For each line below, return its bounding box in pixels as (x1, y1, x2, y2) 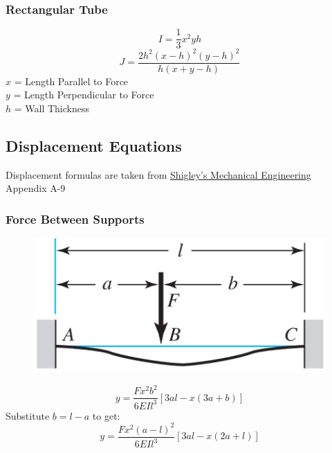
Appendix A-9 (6, 181, 66, 195)
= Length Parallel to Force (14, 73, 129, 88)
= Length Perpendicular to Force (13, 87, 154, 102)
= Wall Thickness (14, 101, 90, 116)
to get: (92, 408, 120, 423)
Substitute (6, 408, 50, 423)
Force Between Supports (6, 210, 145, 227)
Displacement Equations (6, 135, 182, 157)
